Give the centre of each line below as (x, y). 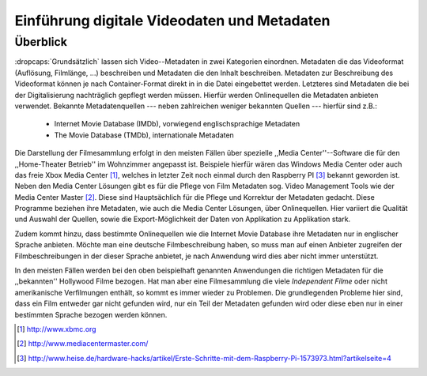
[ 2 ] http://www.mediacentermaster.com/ (83, 344)
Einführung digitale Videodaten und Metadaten (172, 21)
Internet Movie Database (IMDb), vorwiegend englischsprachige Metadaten (177, 124)
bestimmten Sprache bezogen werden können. (91, 314)
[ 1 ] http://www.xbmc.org (57, 329)
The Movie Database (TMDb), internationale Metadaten (144, 135)
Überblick (41, 42)
